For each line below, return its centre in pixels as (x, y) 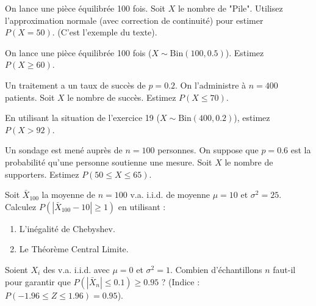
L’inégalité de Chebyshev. (67, 228)
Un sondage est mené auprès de (64, 150)
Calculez (21, 206)
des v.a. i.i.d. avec (76, 269)
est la (301, 150)
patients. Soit (30, 97)
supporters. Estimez (42, 174)
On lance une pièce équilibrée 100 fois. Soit (85, 8)
